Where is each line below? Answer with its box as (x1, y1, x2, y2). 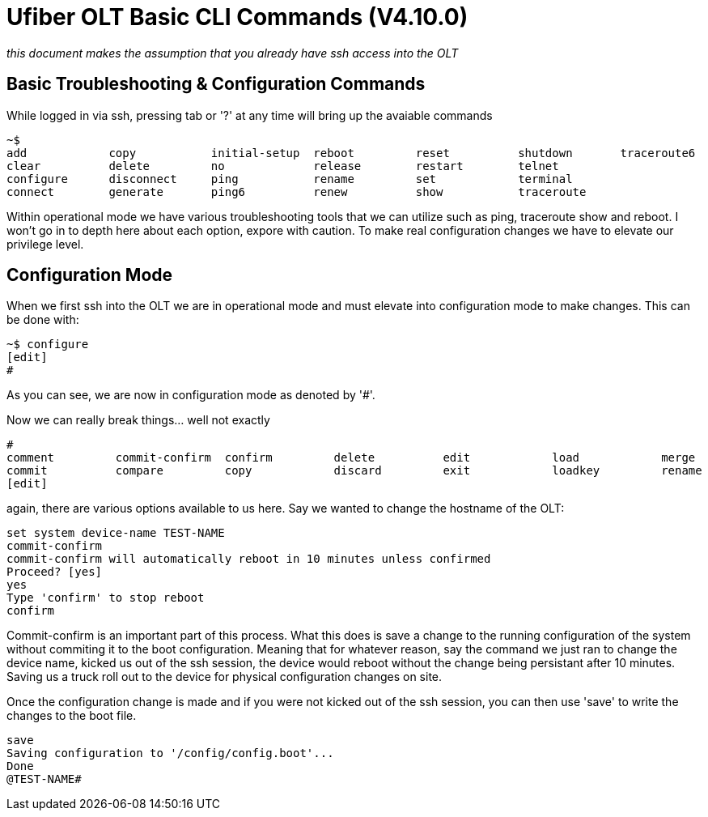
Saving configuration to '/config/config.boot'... (6, 747, 334, 760)
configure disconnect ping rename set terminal (6, 172, 573, 185)
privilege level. (6, 236, 84, 251)
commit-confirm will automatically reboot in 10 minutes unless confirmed (6, 552, 491, 566)
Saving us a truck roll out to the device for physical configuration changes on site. (6, 670, 443, 684)
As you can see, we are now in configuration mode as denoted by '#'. (6, 388, 375, 402)
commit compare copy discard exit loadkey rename (6, 464, 702, 478)
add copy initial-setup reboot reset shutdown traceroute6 (6, 146, 696, 160)
